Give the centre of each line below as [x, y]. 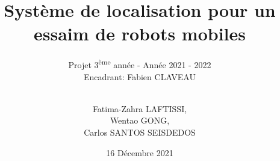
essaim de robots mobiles [140, 33]
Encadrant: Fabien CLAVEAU [140, 76]
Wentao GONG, [140, 120]
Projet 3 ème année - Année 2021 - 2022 [140, 64]
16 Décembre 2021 [140, 152]
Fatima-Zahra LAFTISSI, [140, 108]
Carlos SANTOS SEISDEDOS [140, 132]
